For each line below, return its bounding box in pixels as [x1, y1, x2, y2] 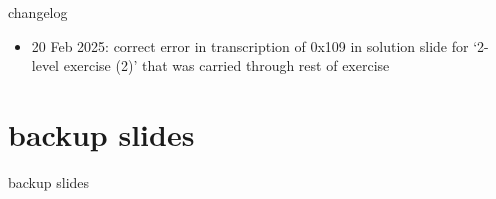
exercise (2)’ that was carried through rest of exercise [63, 55, 390, 76]
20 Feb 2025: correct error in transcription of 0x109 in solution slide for [31, 35, 469, 56]
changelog [8, 2, 68, 22]
